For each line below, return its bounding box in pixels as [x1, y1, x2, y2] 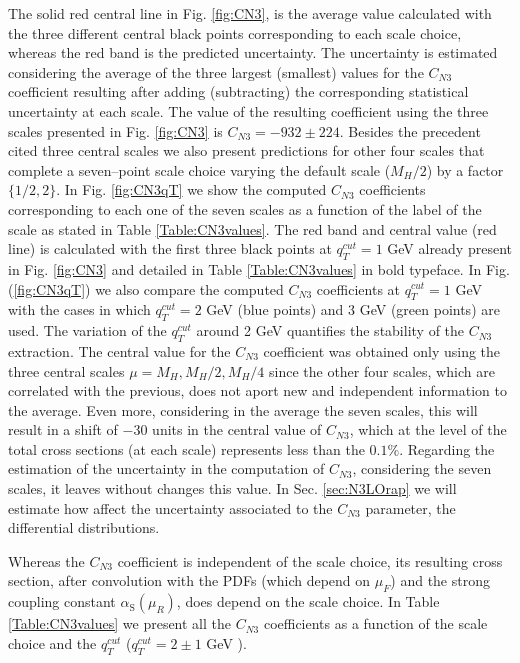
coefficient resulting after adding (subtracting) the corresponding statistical [8, 81, 469, 102]
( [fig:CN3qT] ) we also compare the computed [8, 278, 284, 299]
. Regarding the [399, 438, 495, 459]
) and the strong [390, 570, 490, 591]
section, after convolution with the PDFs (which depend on [8, 570, 371, 591]
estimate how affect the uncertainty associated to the [8, 497, 333, 518]
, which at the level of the [349, 419, 507, 440]
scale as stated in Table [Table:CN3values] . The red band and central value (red [8, 218, 497, 239]
